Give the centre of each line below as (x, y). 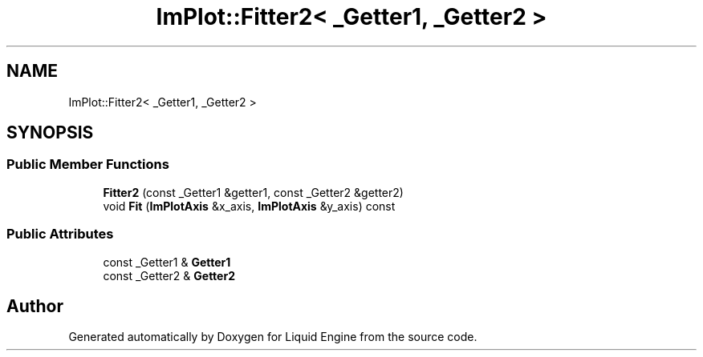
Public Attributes (60, 234)
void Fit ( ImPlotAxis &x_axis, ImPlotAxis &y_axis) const (249, 206)
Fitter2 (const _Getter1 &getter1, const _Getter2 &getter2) (253, 192)
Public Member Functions (88, 164)
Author (35, 306)
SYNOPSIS (50, 133)
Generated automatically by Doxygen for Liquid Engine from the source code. (273, 337)
